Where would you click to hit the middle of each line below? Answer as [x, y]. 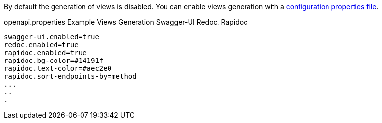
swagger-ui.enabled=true [52, 37]
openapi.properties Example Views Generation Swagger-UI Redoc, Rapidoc [126, 22]
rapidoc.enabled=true [45, 53]
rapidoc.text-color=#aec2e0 [58, 68]
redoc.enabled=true [41, 45]
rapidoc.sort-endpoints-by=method [70, 76]
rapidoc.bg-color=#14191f [54, 61]
